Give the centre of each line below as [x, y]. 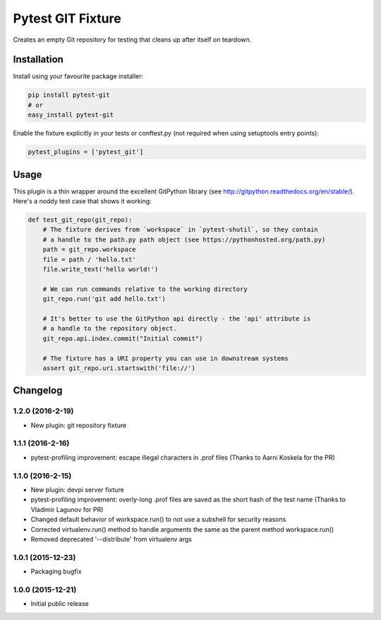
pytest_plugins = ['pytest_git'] [86, 152]
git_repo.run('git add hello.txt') [104, 299]
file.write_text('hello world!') [101, 269]
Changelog [38, 391]
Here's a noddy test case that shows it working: [82, 201]
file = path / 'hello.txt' [90, 259]
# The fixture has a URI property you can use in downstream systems [165, 358]
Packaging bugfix [56, 571]
